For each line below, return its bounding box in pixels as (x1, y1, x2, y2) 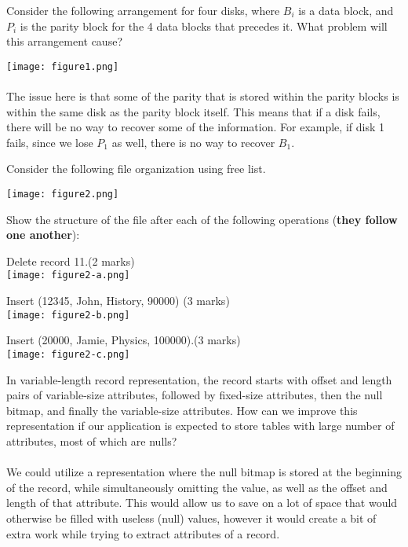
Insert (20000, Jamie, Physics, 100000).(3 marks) (6, 332, 241, 348)
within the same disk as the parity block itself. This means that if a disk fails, (6, 103, 381, 119)
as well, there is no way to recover (111, 134, 275, 150)
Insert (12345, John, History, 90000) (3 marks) (6, 292, 230, 309)
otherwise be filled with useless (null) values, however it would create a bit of (6, 509, 377, 526)
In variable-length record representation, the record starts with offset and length (6, 371, 392, 387)
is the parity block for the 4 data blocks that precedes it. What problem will (20, 17, 388, 34)
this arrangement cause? (6, 33, 122, 50)
